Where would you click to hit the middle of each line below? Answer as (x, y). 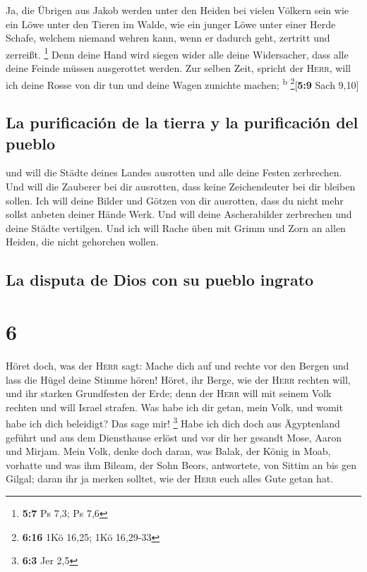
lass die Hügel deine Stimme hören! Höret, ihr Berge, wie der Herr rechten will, (178, 379)
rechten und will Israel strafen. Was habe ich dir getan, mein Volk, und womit (174, 407)
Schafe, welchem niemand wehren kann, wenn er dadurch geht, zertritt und (168, 38)
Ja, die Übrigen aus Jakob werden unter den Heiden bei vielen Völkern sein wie (178, 10)
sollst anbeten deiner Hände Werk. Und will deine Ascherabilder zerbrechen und (179, 214)
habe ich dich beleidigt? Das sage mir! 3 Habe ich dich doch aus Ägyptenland (173, 422)
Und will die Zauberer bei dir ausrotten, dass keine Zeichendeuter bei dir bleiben (181, 187)
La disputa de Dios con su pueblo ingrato (160, 280)
